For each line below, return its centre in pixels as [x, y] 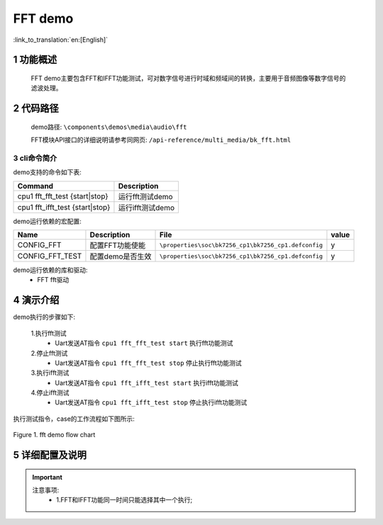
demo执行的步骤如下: [44, 317]
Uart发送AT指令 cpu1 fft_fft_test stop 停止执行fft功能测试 [149, 363]
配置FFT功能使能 [118, 246]
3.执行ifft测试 [50, 373]
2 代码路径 [36, 109]
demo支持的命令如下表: [47, 172]
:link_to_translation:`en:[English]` [61, 40]
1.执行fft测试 [49, 333]
